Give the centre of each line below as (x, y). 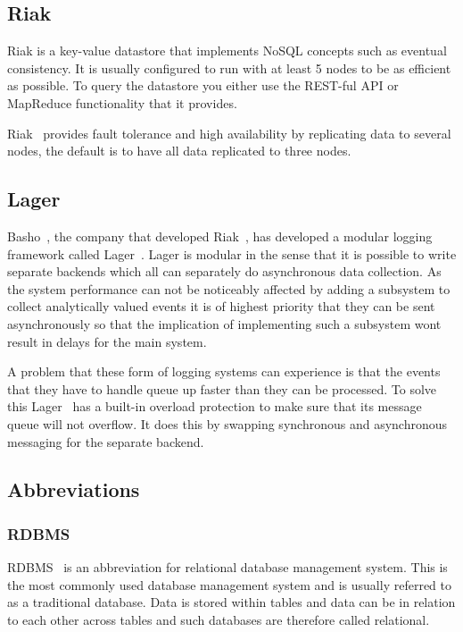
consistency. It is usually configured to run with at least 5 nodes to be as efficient (229, 67)
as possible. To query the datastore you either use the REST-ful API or (203, 85)
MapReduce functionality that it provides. (122, 102)
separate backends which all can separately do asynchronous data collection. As (224, 271)
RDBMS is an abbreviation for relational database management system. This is (227, 567)
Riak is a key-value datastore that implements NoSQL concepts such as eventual (227, 51)
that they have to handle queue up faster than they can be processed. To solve (222, 388)
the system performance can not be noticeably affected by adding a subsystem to (229, 288)
